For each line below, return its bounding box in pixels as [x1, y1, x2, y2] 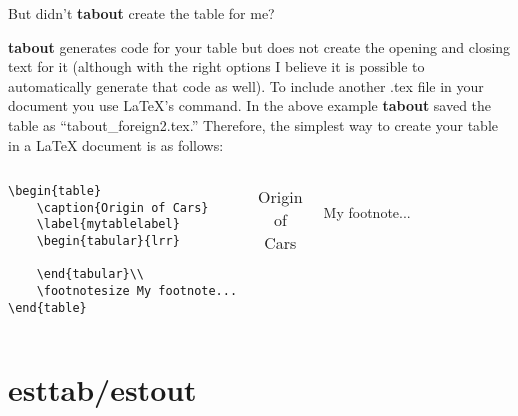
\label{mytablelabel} [36, 217, 180, 232]
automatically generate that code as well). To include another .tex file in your [8, 75, 484, 96]
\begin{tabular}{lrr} [36, 234, 180, 249]
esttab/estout [8, 368, 197, 409]
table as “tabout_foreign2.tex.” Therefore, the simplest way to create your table [8, 114, 499, 135]
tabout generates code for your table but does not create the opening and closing [8, 36, 511, 57]
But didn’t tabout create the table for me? [8, 3, 275, 23]
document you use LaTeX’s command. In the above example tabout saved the [8, 95, 492, 116]
